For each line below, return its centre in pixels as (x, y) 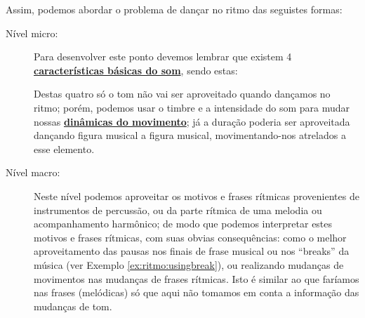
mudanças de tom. (73, 306)
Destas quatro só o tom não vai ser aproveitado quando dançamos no (182, 94)
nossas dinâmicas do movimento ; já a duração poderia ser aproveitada (192, 121)
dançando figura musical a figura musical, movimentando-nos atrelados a (190, 135)
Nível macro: (33, 172)
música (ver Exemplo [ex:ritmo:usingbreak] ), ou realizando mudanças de (189, 264)
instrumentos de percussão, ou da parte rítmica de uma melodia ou (178, 210)
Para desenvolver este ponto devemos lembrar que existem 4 (163, 57)
